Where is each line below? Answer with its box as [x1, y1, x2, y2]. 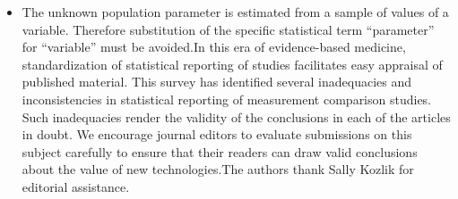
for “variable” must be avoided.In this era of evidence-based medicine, [22, 37, 406, 56]
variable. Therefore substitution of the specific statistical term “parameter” [22, 20, 435, 38]
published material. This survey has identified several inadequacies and [22, 72, 412, 91]
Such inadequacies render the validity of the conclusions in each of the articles [22, 107, 451, 126]
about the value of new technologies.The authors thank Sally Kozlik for [22, 160, 414, 178]
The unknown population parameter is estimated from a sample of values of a [22, 3, 449, 21]
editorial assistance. [22, 177, 130, 195]
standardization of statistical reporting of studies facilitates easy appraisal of [22, 54, 443, 73]
